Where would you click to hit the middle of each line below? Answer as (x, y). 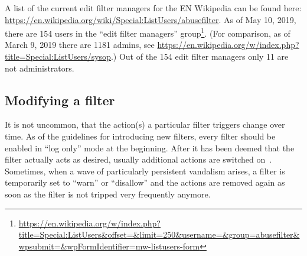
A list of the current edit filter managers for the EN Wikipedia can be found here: (153, 8)
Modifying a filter (60, 100)
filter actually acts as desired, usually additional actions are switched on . (138, 159)
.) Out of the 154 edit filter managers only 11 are (200, 56)
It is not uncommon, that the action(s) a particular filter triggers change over (145, 124)
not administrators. (40, 68)
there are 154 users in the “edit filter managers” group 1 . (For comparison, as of (148, 32)
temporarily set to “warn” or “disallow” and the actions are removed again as (145, 182)
